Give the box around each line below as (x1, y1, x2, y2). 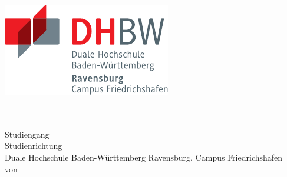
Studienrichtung (5, 139, 62, 152)
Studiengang (5, 128, 50, 140)
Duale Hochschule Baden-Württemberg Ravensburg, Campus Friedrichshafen (5, 151, 283, 163)
